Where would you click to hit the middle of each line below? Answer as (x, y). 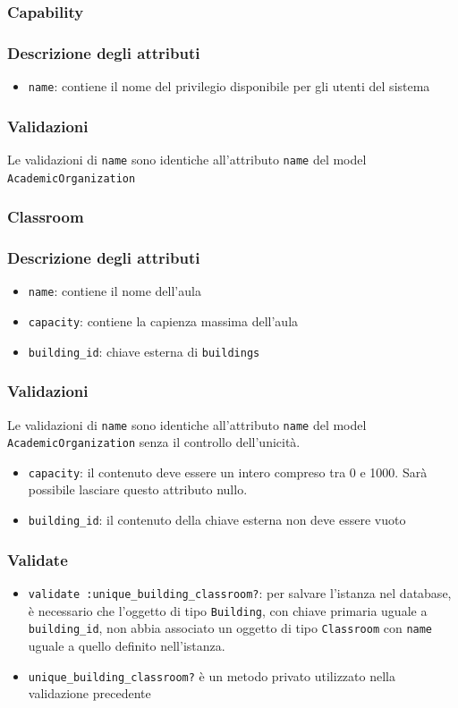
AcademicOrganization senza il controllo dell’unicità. (154, 442)
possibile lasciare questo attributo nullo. (138, 489)
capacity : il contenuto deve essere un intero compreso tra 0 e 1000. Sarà (228, 472)
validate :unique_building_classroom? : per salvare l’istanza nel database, (240, 592)
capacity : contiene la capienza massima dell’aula (163, 320)
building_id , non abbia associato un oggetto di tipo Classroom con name (230, 628)
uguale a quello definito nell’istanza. (127, 645)
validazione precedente (89, 693)
